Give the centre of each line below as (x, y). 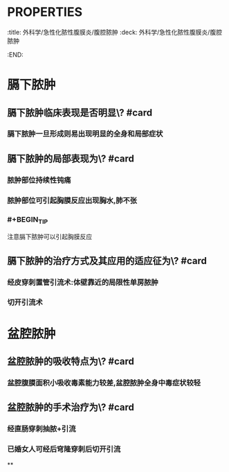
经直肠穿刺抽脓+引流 (42, 429)
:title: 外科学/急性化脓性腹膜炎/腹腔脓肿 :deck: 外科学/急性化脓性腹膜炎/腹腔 (115, 32)
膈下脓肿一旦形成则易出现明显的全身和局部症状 (85, 134)
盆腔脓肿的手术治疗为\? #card (71, 407)
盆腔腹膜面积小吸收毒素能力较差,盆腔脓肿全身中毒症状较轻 (104, 383)
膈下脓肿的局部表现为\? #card (71, 158)
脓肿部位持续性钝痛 (39, 180)
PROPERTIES (45, 12)
